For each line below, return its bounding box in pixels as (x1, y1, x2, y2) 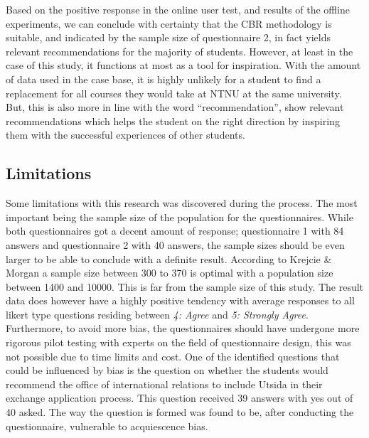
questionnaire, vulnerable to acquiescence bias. (6, 418, 208, 433)
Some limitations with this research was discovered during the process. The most (6, 196, 358, 210)
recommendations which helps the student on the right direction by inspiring (6, 113, 340, 128)
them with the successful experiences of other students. (6, 127, 245, 142)
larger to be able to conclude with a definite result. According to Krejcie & (6, 251, 332, 266)
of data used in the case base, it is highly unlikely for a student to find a (6, 71, 321, 86)
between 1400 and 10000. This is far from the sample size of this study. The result (6, 279, 364, 294)
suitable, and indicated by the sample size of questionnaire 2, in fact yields (6, 30, 331, 45)
